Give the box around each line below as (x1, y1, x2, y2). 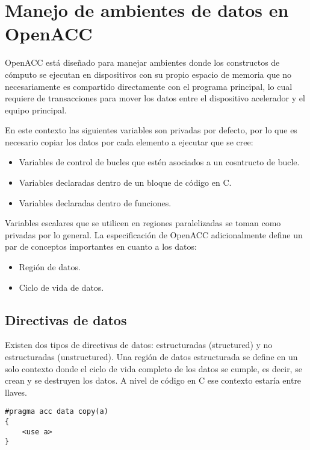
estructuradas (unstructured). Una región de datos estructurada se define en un (5, 350, 298, 363)
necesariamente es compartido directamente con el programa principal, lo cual (5, 80, 293, 92)
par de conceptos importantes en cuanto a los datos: (5, 240, 197, 253)
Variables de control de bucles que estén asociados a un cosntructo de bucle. (19, 156, 300, 168)
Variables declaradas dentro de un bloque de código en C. (19, 176, 232, 189)
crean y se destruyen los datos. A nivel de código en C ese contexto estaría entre (5, 374, 302, 387)
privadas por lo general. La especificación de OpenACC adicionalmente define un (5, 228, 303, 241)
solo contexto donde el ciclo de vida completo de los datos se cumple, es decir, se (5, 362, 302, 375)
